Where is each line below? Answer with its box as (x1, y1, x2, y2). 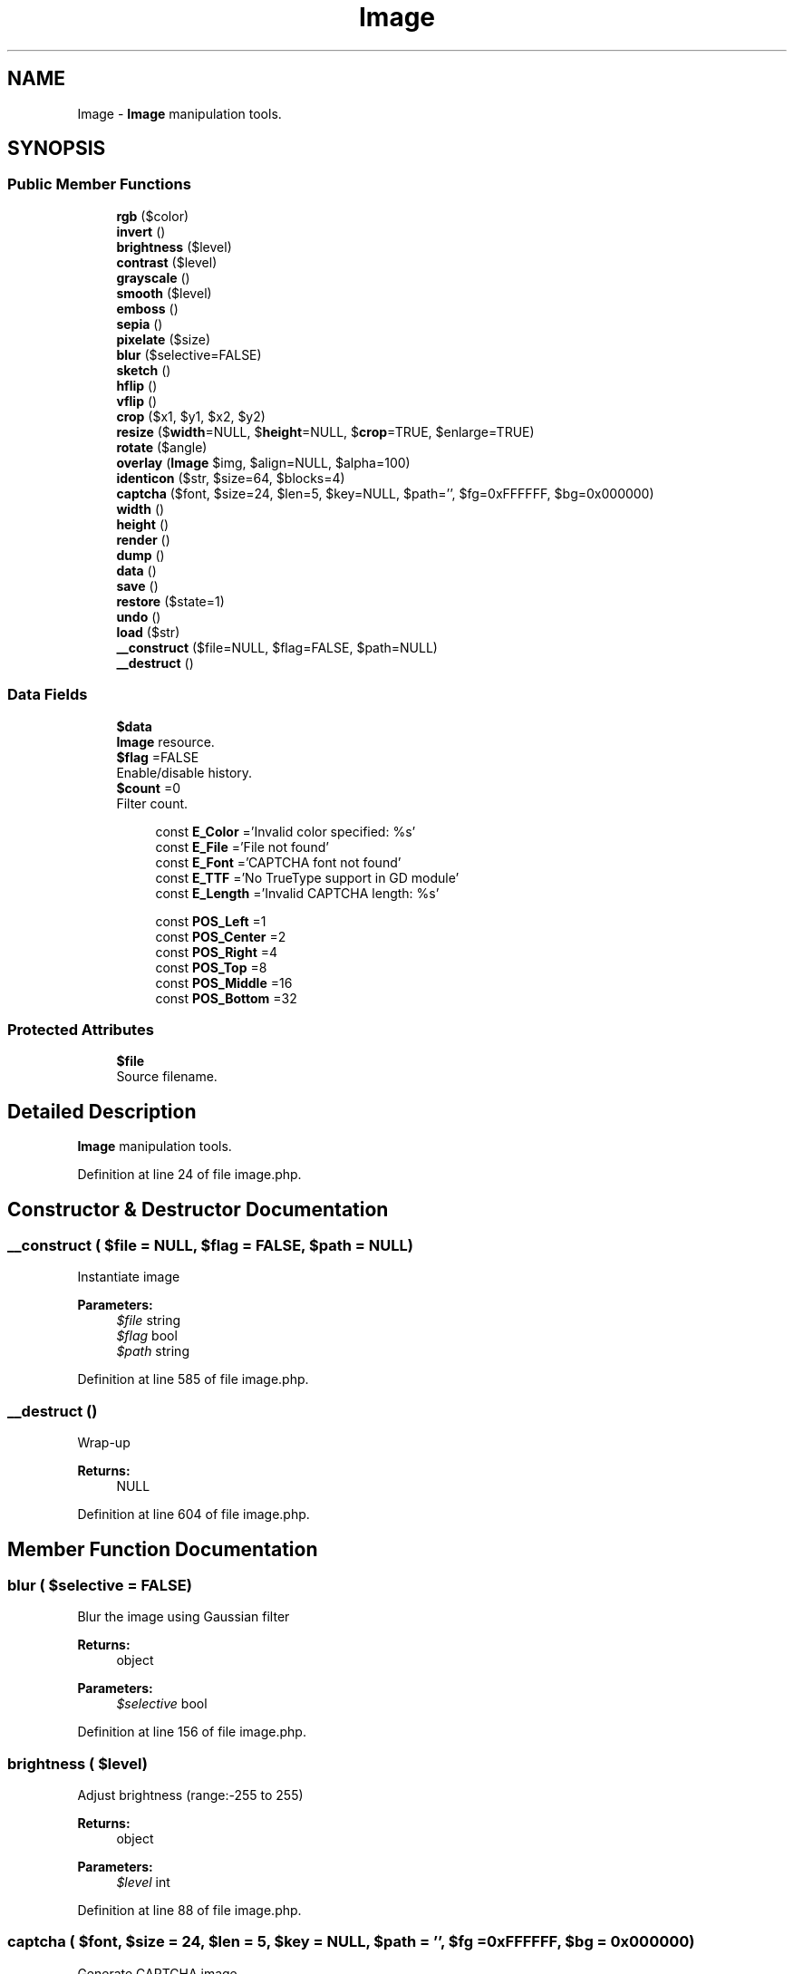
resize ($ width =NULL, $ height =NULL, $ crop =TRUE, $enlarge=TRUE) (116, 423, 535, 440)
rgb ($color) (116, 208, 189, 224)
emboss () (116, 300, 179, 316)
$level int (116, 1874, 170, 1891)
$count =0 (116, 779, 180, 796)
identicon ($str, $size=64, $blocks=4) (116, 469, 345, 486)
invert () (116, 223, 166, 239)
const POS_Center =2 (155, 928, 286, 944)
